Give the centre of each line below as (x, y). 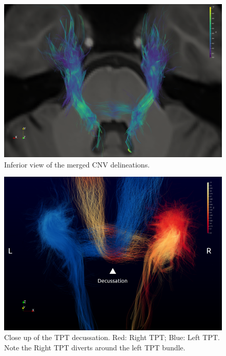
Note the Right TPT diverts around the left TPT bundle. (95, 348)
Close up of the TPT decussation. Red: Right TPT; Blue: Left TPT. (112, 337)
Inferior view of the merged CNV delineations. (77, 164)
